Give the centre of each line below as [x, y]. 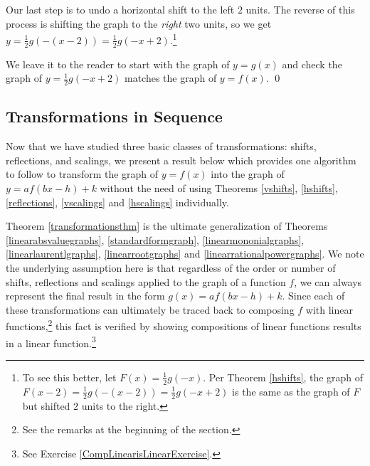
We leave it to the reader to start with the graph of [118, 64]
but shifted [46, 405]
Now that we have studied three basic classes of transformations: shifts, [161, 146]
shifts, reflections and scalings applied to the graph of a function [146, 281]
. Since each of [313, 296]
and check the [312, 64]
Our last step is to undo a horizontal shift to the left [120, 9]
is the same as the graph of [291, 391]
